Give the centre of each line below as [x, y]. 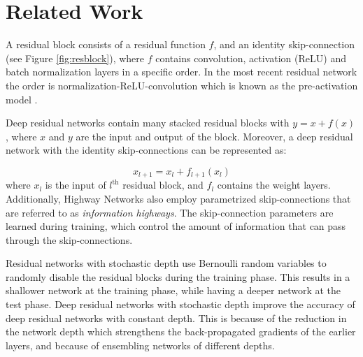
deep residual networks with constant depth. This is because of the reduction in [176, 318]
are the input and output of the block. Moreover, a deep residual [214, 136]
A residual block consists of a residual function [106, 44]
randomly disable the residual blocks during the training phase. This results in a [178, 276]
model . [22, 99]
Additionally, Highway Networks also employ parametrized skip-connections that [178, 198]
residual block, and [163, 185]
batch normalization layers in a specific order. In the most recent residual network [181, 72]
